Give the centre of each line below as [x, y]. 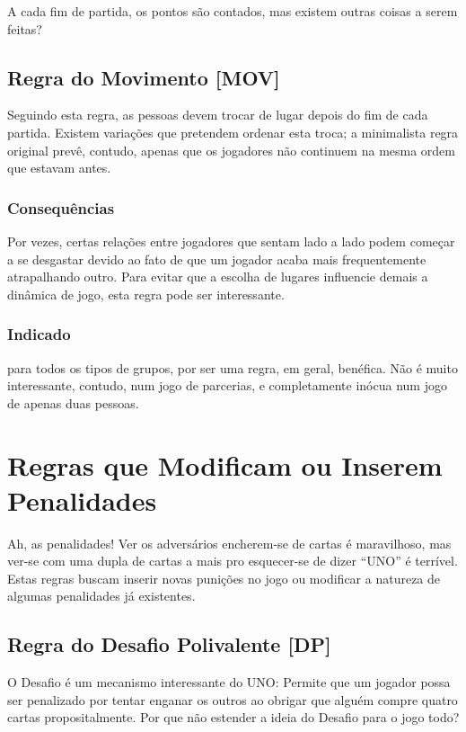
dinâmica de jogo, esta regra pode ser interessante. [146, 294]
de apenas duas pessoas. [73, 402]
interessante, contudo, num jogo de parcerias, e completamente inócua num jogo [227, 385]
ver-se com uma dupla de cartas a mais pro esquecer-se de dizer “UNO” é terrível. [233, 561]
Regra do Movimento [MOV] [144, 77]
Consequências [61, 207]
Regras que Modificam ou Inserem [225, 464]
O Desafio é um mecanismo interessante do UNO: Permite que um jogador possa [229, 682]
